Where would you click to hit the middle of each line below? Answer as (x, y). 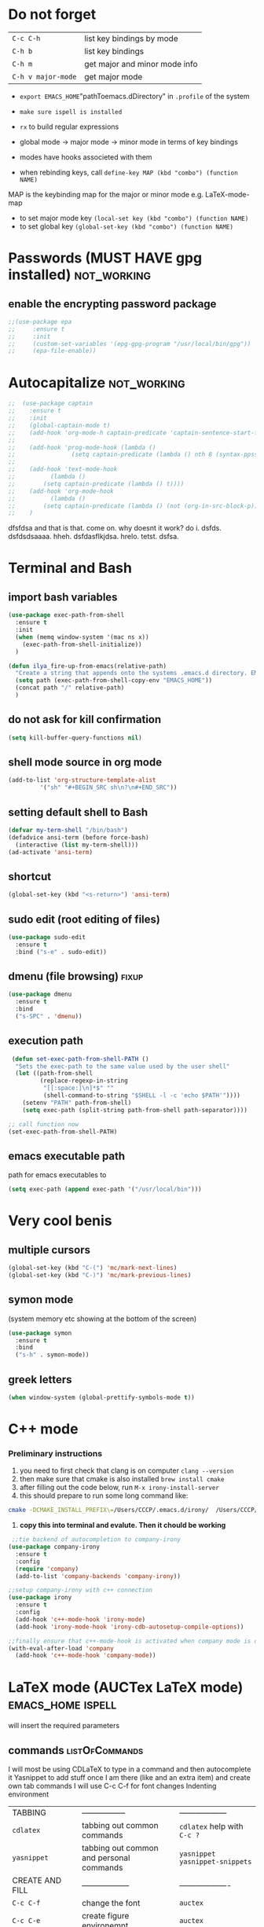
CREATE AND (37, 1881)
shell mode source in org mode (85, 762)
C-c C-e (26, 1921)
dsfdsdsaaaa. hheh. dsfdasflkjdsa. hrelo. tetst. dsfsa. (93, 537)
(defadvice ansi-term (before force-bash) (79, 837)
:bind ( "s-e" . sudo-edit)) (61, 952)
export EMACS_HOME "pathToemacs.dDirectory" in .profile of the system (134, 96)
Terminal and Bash (70, 568)
